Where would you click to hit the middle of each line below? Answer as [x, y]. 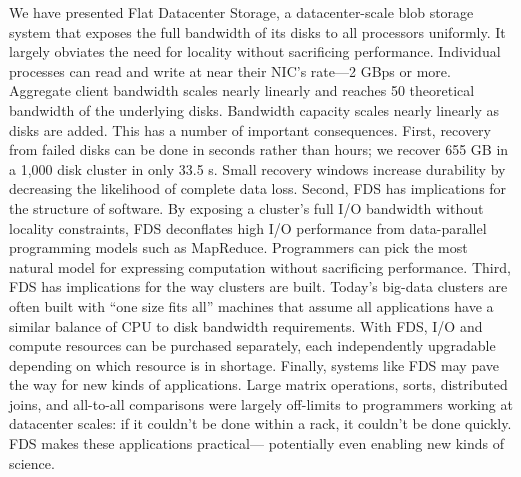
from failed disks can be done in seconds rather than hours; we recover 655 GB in [259, 149]
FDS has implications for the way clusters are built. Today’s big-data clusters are [258, 286]
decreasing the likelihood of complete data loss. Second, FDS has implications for [258, 188]
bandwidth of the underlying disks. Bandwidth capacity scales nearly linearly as [254, 109]
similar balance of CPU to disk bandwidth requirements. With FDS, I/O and [246, 325]
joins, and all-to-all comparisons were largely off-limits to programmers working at [261, 403]
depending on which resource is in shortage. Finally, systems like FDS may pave [254, 364]
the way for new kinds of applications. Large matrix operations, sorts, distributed [258, 384]
